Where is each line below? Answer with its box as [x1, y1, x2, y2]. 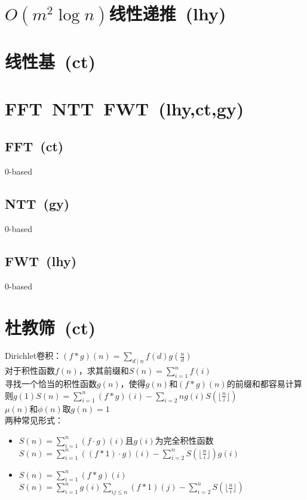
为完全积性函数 [155, 434, 214, 446]
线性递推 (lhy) [109, 1, 226, 26]
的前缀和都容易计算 [226, 377, 302, 390]
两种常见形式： [5, 414, 63, 426]
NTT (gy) [5, 194, 70, 213]
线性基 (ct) [5, 49, 96, 74]
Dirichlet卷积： [5, 349, 62, 362]
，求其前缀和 [78, 364, 129, 377]
